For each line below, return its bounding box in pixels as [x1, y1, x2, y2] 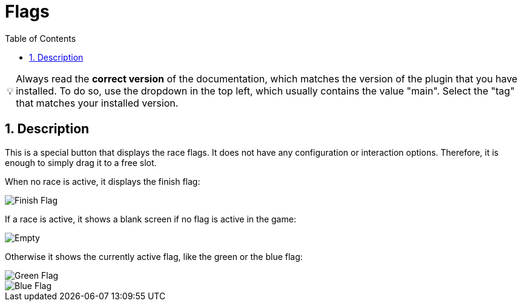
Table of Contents [5, 33, 76, 44]
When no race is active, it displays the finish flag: [5, 176, 200, 187]
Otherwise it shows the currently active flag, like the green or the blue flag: [5, 251, 303, 262]
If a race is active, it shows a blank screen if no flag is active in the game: [5, 213, 296, 224]
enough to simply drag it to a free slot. [5, 157, 157, 168]
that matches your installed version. [16, 96, 179, 109]
